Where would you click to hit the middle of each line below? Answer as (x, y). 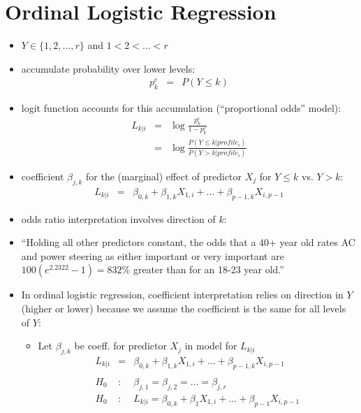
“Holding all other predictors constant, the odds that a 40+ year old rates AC (188, 242)
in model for (211, 346)
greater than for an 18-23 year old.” (208, 269)
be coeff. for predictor (120, 346)
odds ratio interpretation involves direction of (118, 218)
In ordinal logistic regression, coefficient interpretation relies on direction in (182, 295)
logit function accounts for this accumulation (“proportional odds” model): (181, 108)
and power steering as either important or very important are (153, 255)
